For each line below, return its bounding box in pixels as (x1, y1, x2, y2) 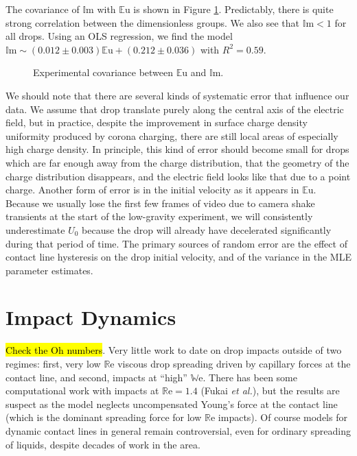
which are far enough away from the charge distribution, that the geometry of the (5, 155, 349, 169)
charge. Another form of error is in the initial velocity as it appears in (5, 182, 299, 197)
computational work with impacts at (5, 383, 159, 398)
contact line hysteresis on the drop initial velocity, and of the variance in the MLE (5, 250, 352, 264)
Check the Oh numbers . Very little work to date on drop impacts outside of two (5, 343, 342, 357)
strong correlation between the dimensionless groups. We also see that (5, 15, 300, 29)
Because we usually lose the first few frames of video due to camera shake (5, 195, 315, 210)
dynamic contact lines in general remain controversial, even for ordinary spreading (5, 423, 352, 437)
